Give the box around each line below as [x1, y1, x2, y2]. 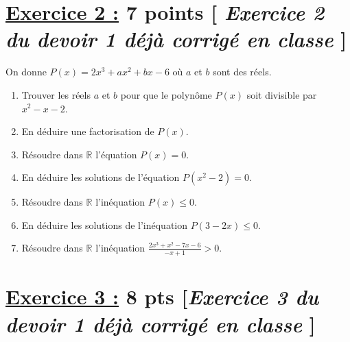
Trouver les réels [21, 87, 91, 101]
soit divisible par [246, 87, 317, 101]
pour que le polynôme [120, 87, 212, 101]
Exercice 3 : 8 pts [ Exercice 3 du [5, 282, 319, 311]
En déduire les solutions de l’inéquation [21, 217, 188, 232]
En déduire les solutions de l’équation [21, 170, 180, 184]
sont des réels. [213, 64, 272, 79]
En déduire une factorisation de [21, 124, 154, 138]
